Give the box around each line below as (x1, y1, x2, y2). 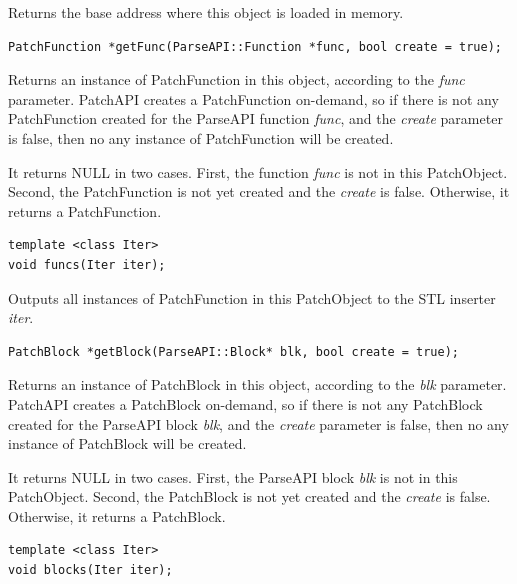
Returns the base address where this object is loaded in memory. (8, 2, 404, 22)
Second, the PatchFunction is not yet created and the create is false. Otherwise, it (8, 181, 510, 202)
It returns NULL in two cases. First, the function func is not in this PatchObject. (8, 161, 508, 182)
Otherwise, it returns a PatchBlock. (8, 505, 226, 526)
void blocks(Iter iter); (8, 563, 173, 578)
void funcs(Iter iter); (8, 257, 166, 272)
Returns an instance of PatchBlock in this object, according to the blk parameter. (8, 374, 507, 395)
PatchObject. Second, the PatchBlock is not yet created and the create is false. (8, 486, 491, 507)
